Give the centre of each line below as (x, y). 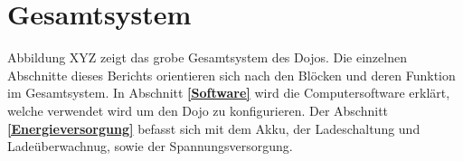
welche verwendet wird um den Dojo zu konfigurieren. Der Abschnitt (198, 110)
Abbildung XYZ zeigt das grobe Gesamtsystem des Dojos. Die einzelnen (207, 57)
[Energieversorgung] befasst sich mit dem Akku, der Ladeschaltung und (214, 128)
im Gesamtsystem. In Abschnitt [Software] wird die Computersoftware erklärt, (229, 93)
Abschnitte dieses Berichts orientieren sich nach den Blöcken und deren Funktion (231, 75)
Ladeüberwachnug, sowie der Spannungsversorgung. (150, 146)
